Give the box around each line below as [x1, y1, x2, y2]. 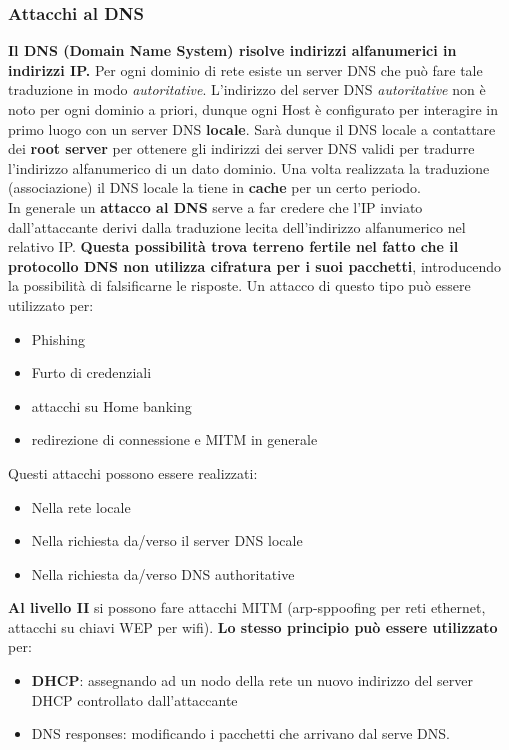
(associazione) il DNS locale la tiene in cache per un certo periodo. [8, 177, 421, 198]
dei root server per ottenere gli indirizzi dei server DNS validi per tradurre [8, 138, 475, 159]
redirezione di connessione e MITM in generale [31, 429, 318, 450]
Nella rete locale [31, 496, 131, 517]
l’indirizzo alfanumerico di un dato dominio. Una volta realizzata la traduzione [8, 157, 490, 178]
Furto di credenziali [31, 362, 152, 383]
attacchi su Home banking [31, 395, 192, 416]
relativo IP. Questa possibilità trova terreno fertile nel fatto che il [8, 236, 459, 257]
